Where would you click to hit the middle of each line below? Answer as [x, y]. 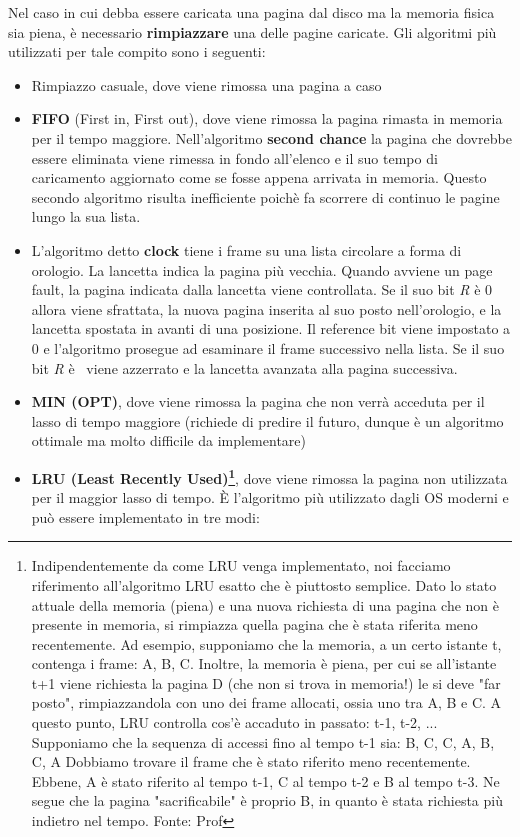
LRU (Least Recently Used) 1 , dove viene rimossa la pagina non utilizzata [269, 476]
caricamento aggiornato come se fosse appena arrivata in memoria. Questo [259, 177]
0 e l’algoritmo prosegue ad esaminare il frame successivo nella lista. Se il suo [268, 347]
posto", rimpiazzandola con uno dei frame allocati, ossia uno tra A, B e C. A [266, 702]
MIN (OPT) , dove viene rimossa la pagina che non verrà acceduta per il [258, 401]
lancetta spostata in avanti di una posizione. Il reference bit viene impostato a [271, 328]
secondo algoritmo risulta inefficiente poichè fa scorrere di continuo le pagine [265, 196]
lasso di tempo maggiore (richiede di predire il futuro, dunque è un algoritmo [267, 420]
